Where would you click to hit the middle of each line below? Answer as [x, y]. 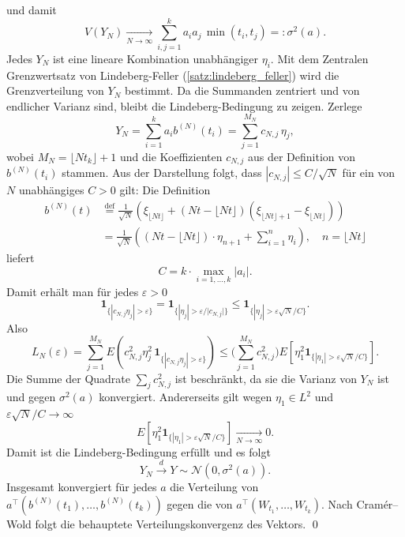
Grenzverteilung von [55, 90]
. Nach [337, 503]
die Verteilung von [214, 487]
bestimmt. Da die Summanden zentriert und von [242, 90]
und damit [32, 9]
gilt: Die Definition [165, 190]
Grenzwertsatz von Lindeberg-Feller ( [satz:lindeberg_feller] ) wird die [173, 75]
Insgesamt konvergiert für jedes [82, 487]
